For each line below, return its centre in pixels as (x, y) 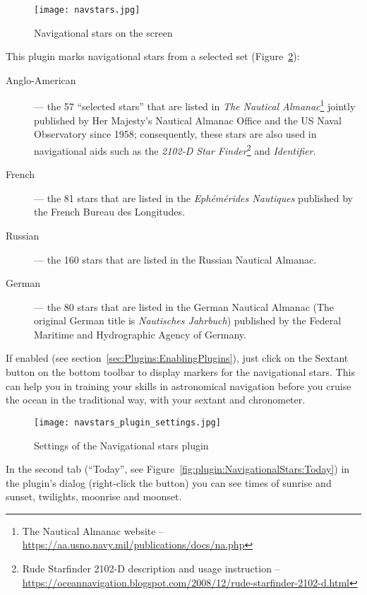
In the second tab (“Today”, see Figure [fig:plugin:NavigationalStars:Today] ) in (178, 469)
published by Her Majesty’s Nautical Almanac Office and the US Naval (188, 120)
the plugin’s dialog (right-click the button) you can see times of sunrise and (169, 482)
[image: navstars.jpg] (87, 10)
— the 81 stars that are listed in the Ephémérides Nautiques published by (193, 198)
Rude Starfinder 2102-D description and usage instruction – (151, 569)
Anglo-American (41, 79)
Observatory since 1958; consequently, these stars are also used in (175, 134)
